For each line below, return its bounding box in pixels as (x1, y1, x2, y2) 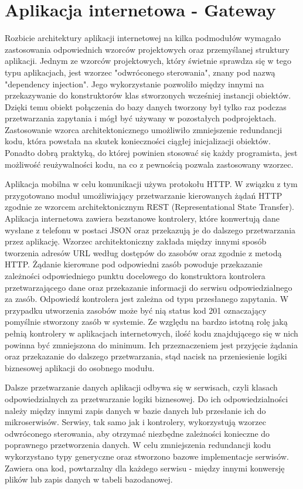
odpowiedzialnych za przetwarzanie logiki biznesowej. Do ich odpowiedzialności (5, 392, 288, 405)
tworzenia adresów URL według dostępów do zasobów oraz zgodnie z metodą (5, 246, 282, 259)
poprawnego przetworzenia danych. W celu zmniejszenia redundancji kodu (5, 439, 271, 451)
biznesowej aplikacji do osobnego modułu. (5, 361, 155, 373)
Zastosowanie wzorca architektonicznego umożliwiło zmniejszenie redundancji (5, 123, 282, 135)
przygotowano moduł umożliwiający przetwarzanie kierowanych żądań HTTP (5, 189, 282, 201)
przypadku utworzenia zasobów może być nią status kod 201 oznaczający (5, 304, 267, 316)
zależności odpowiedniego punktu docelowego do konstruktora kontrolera (5, 270, 265, 281)
